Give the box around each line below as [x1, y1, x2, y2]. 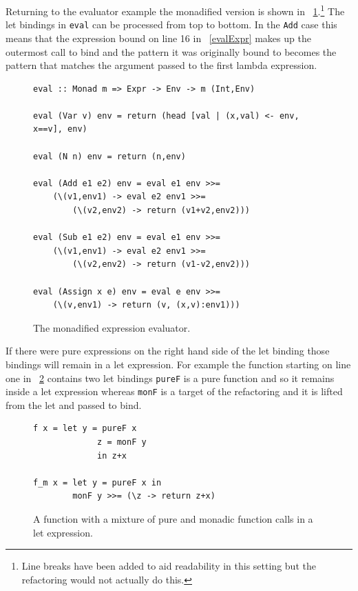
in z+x [97, 450, 127, 461]
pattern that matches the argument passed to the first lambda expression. [6, 58, 317, 72]
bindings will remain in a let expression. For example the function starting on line [6, 357, 351, 371]
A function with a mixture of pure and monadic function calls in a [33, 512, 313, 526]
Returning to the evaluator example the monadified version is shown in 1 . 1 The [6, 2, 345, 18]
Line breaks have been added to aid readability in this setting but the [21, 559, 316, 573]
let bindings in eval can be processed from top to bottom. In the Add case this [6, 17, 337, 32]
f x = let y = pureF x [33, 423, 137, 434]
